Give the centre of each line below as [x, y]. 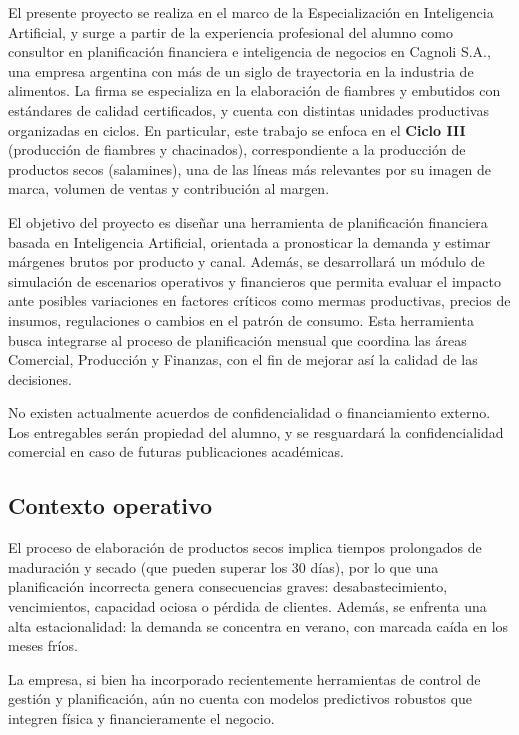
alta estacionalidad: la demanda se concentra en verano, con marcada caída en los [258, 625]
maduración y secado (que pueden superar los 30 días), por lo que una [223, 566]
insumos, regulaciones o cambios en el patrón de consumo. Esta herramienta [241, 319]
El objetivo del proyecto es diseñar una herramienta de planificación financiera [248, 221]
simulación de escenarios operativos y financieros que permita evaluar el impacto [254, 280]
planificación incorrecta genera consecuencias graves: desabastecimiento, [228, 586]
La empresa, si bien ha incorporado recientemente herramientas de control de [244, 678]
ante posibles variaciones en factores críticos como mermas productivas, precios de [259, 300]
